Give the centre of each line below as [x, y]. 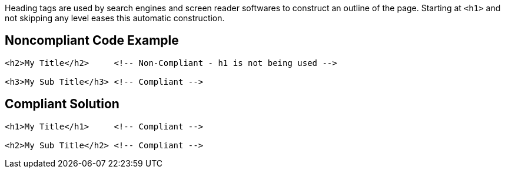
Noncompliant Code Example [92, 41]
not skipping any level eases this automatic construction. [115, 18]
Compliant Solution [62, 104]
